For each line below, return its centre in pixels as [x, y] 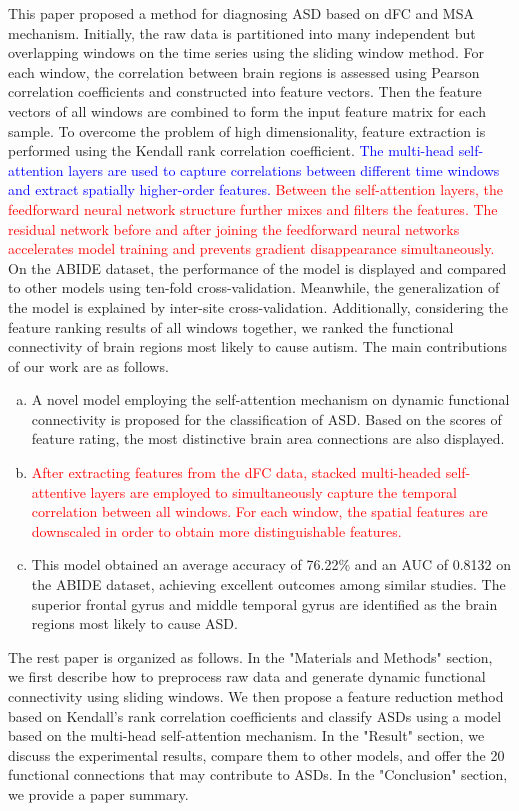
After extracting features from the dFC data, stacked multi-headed [236, 472]
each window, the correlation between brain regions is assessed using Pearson [244, 71]
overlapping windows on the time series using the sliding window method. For [246, 52]
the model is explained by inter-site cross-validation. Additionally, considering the [258, 306]
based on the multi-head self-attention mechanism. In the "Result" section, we [246, 735]
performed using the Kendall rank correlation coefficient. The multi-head [231, 150]
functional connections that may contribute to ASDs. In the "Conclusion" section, [258, 774]
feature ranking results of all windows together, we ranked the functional [231, 326]
